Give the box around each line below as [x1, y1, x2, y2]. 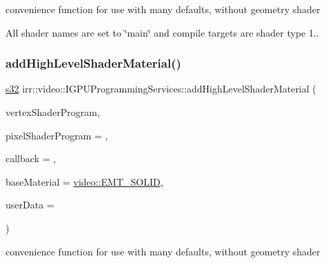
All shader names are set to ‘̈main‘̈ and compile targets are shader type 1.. [6, 25, 319, 39]
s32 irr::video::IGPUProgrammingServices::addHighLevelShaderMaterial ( [6, 81, 316, 96]
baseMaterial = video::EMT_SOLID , [6, 174, 163, 188]
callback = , [6, 151, 57, 166]
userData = [6, 197, 54, 212]
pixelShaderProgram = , [6, 128, 108, 142]
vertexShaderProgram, [6, 105, 100, 119]
